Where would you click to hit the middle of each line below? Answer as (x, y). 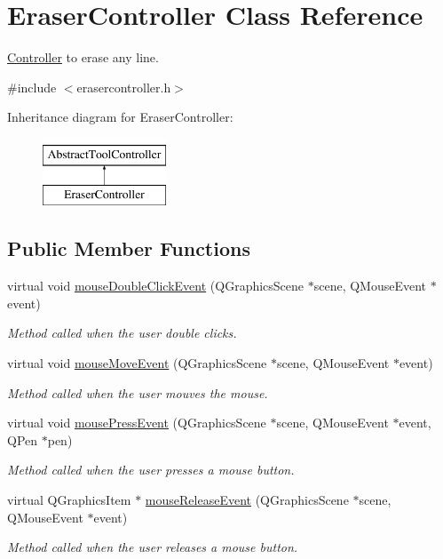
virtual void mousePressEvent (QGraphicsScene (137, 423)
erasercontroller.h (124, 87)
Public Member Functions (129, 248)
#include (32, 87)
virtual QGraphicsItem (69, 500)
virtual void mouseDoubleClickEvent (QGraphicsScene (156, 286)
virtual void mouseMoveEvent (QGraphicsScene (137, 363)
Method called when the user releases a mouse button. (153, 547)
